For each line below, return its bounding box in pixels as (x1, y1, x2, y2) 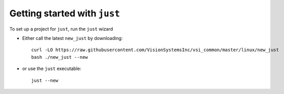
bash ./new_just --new (31, 54, 88, 60)
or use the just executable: (22, 65, 82, 72)
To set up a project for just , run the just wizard (9, 26, 113, 32)
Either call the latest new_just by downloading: (22, 35, 123, 41)
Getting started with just (9, 8, 120, 19)
